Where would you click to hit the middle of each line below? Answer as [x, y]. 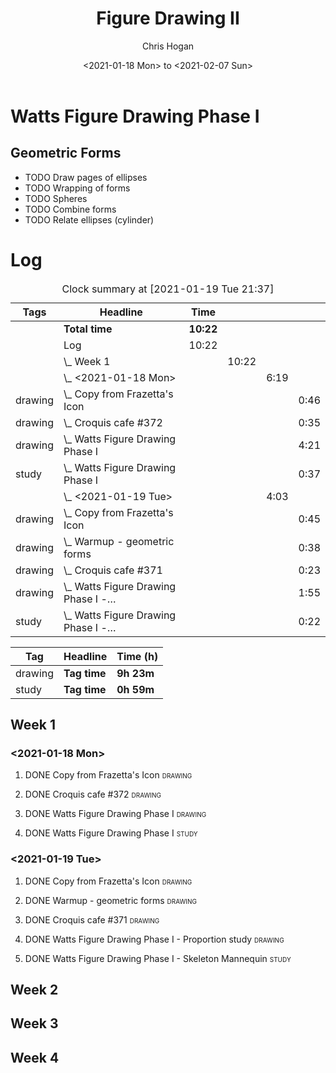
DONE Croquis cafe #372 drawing [93, 794]
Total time [88, 329]
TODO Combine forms [70, 209]
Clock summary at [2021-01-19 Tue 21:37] [168, 289]
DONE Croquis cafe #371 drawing [92, 919]
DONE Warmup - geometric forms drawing [111, 900]
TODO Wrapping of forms [77, 188]
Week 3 [34, 1023]
